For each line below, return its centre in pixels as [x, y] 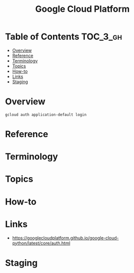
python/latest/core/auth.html [41, 243]
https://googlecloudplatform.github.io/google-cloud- [66, 238]
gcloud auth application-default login [46, 115]
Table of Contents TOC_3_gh [64, 37]
